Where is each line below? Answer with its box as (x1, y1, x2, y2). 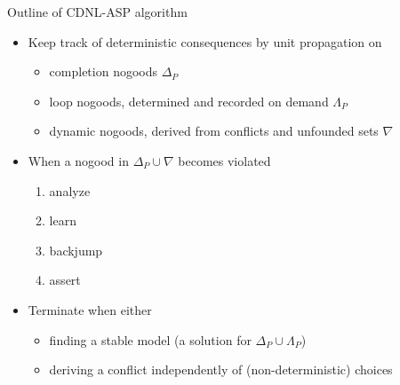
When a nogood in (28, 151, 129, 169)
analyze (49, 181, 91, 200)
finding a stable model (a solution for (49, 330, 252, 349)
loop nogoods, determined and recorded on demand (49, 91, 329, 110)
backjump (49, 240, 103, 259)
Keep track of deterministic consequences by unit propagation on (28, 32, 382, 51)
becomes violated (178, 151, 271, 169)
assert (49, 271, 81, 289)
